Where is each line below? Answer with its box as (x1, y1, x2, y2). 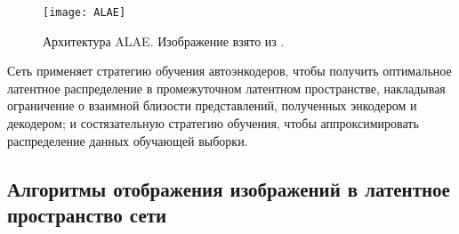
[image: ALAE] (43, 6, 126, 19)
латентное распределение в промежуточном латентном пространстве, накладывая (7, 78, 446, 97)
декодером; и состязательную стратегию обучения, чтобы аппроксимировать (7, 114, 419, 133)
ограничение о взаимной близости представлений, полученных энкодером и (7, 96, 417, 115)
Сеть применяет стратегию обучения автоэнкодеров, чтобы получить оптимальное (7, 61, 452, 80)
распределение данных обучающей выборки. (7, 131, 248, 149)
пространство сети (7, 201, 167, 228)
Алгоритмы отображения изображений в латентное (7, 174, 450, 202)
